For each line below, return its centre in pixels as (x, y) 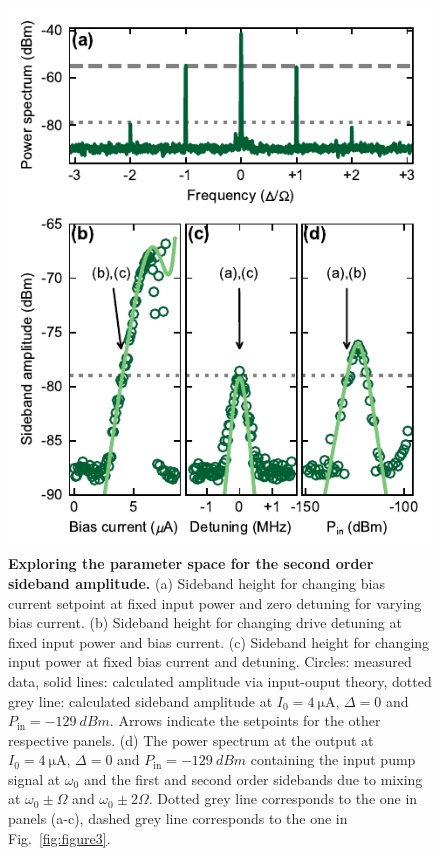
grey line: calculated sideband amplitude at (140, 700)
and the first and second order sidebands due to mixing (253, 778)
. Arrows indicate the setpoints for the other (245, 720)
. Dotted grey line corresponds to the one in (283, 798)
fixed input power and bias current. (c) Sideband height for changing (219, 641)
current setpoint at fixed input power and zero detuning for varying (215, 602)
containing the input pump (333, 759)
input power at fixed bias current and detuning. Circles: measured (210, 661)
